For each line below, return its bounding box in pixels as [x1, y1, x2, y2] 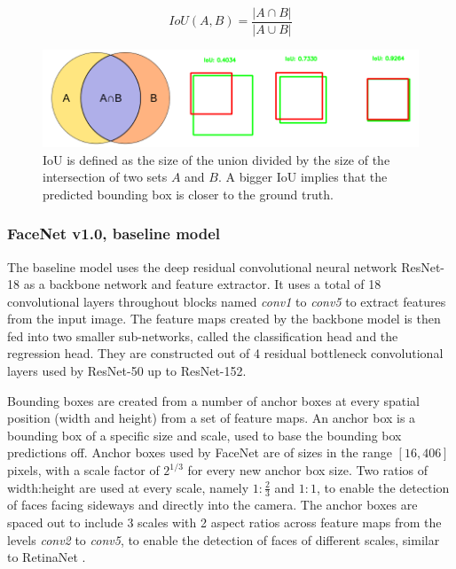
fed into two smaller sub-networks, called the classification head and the [7, 326, 398, 345]
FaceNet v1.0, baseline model [7, 222, 221, 245]
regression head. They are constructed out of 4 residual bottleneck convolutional [7, 344, 444, 362]
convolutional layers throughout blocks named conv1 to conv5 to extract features [7, 292, 446, 310]
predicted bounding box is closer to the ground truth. [43, 184, 334, 203]
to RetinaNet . [7, 548, 86, 566]
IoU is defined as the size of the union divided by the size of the [43, 150, 390, 168]
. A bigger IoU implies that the [217, 168, 388, 186]
